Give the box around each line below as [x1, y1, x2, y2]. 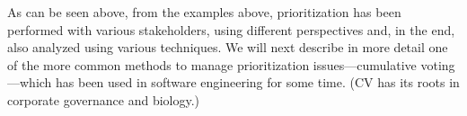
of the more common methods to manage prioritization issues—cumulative [7, 55, 417, 74]
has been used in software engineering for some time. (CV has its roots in [56, 73, 460, 92]
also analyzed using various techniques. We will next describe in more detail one [7, 38, 448, 57]
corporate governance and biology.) [7, 90, 200, 109]
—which [7, 73, 52, 92]
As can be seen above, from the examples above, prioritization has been [7, 3, 401, 21]
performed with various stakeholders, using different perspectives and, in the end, [7, 20, 455, 39]
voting [420, 55, 455, 74]
